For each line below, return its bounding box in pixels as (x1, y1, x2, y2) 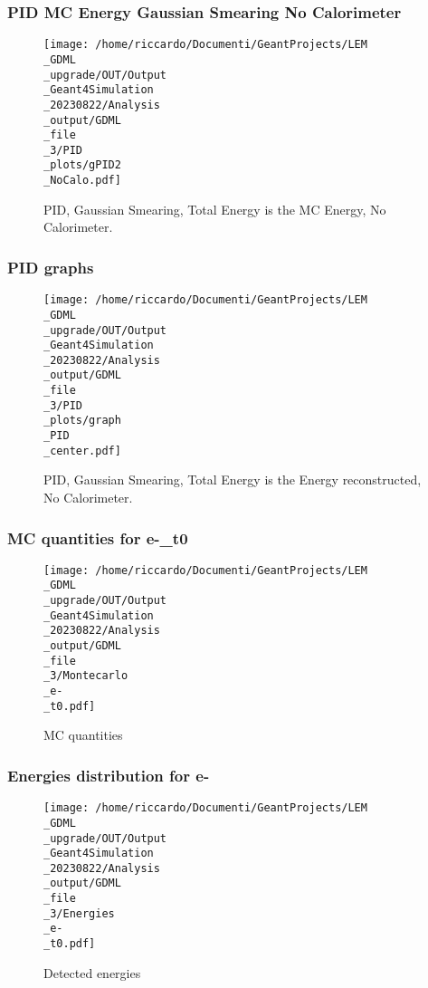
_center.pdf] (43, 444, 121, 457)
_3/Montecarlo (43, 669, 128, 683)
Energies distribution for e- (7, 763, 210, 786)
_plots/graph (43, 414, 121, 427)
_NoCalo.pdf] (43, 174, 121, 187)
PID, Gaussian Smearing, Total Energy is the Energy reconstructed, (43, 470, 422, 489)
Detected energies (43, 963, 141, 982)
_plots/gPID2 (43, 158, 121, 172)
